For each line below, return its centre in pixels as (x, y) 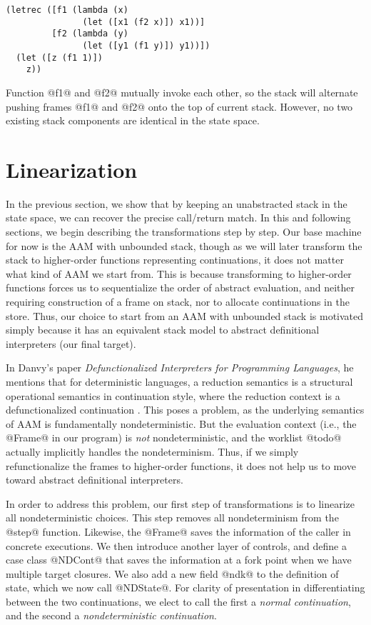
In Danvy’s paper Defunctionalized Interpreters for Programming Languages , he (180, 367)
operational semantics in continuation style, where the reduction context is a (173, 395)
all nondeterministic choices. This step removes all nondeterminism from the (172, 517)
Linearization (72, 169)
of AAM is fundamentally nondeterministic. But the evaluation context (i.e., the (181, 423)
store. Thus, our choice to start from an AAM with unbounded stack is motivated (185, 315)
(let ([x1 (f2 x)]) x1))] (144, 22)
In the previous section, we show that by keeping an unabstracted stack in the (177, 203)
